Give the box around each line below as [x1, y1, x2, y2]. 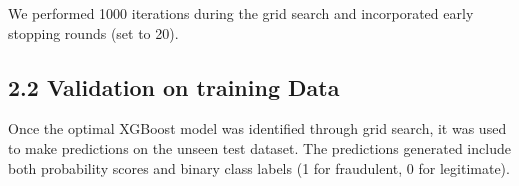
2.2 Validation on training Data [8, 71, 340, 102]
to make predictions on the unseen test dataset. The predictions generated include [8, 137, 511, 158]
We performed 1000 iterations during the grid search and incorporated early [8, 3, 474, 23]
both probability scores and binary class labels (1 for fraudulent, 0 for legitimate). [8, 157, 510, 178]
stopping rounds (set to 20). [8, 22, 179, 43]
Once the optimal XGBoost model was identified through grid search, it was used [8, 118, 507, 139]
